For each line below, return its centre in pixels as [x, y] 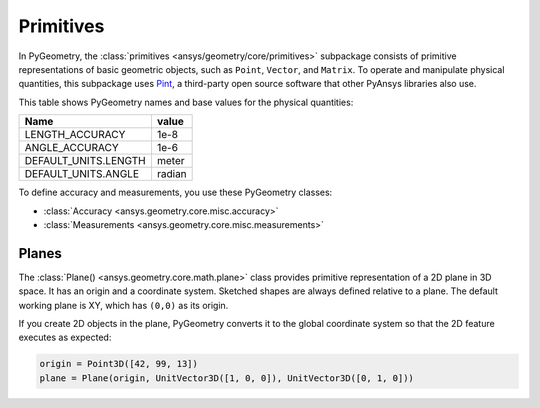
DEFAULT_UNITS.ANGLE [82, 174]
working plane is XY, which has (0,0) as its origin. [123, 305]
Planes [40, 253]
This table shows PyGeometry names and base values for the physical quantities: [186, 102]
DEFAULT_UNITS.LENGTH [85, 161]
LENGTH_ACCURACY [75, 135]
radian [171, 174]
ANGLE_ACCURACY [71, 148]
